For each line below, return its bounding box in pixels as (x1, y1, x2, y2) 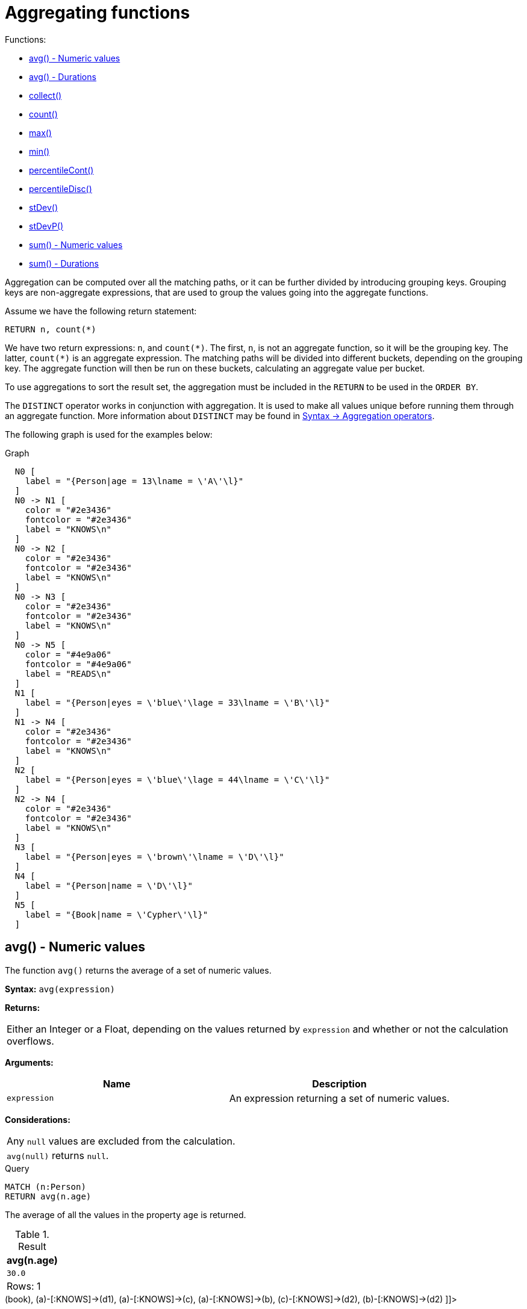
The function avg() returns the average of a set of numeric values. (5, 965, 272, 975)
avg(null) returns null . (7, 1149, 109, 1161)
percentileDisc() (29, 183, 92, 194)
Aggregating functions (5, 2, 190, 23)
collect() (29, 90, 62, 101)
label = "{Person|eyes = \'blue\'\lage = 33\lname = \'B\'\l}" (25, 697, 330, 707)
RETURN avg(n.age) (5, 1191, 92, 1201)
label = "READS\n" (25, 668, 112, 679)
